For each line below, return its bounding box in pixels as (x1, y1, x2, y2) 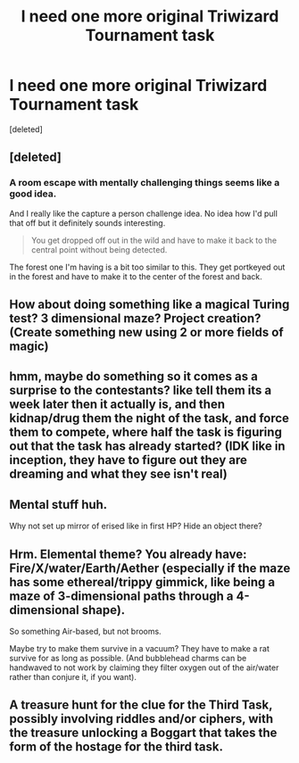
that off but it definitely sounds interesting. (9, 217, 166, 228)
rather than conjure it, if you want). (9, 672, 137, 683)
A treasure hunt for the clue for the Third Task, (9, 698, 273, 713)
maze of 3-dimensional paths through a (9, 588, 234, 603)
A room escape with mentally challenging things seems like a (9, 177, 280, 189)
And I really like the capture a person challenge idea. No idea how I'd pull (9, 208, 278, 219)
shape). (81, 602, 126, 618)
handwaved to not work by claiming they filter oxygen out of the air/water (9, 662, 279, 673)
